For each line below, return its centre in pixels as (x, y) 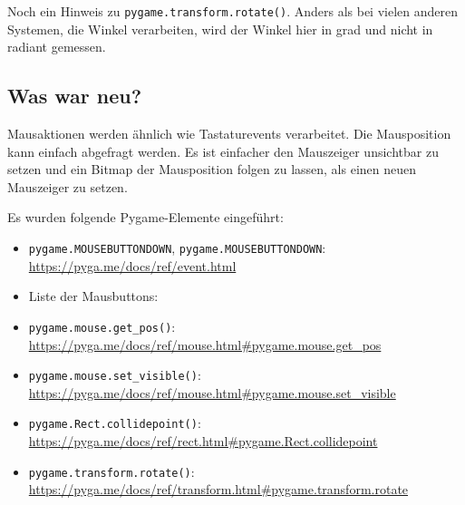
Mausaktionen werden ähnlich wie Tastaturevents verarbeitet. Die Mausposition (229, 134)
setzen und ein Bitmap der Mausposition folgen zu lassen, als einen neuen (212, 169)
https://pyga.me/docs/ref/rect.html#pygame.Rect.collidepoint (203, 441)
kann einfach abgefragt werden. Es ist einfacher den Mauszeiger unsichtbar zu (223, 151)
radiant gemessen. (57, 47)
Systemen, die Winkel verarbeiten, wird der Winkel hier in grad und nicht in (220, 29)
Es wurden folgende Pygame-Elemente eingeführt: (145, 217)
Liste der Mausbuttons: (93, 296)
